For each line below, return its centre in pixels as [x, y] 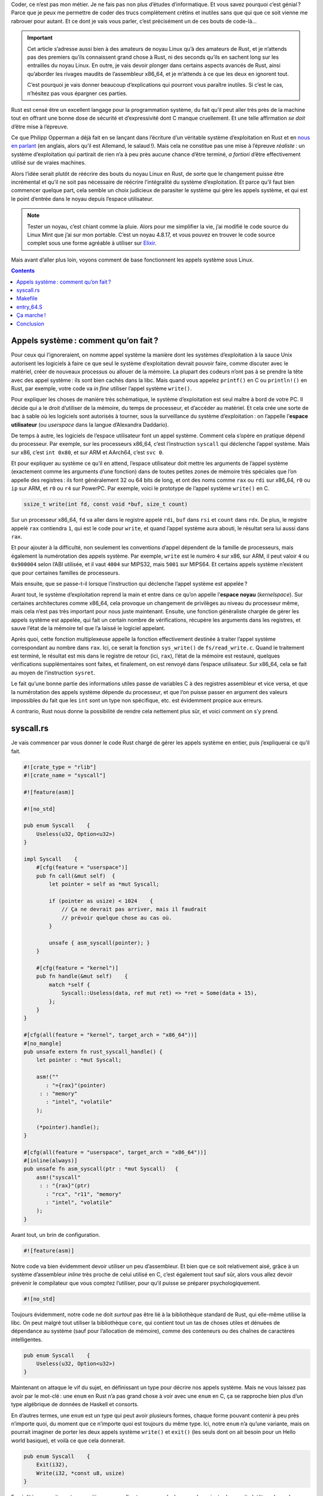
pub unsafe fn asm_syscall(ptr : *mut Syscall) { [101, 1169]
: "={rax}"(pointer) [76, 1085]
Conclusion [31, 324]
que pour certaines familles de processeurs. [65, 573]
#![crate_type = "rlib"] [60, 767]
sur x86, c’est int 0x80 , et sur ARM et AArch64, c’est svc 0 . [87, 452]
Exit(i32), [52, 1465]
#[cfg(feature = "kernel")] [77, 968]
